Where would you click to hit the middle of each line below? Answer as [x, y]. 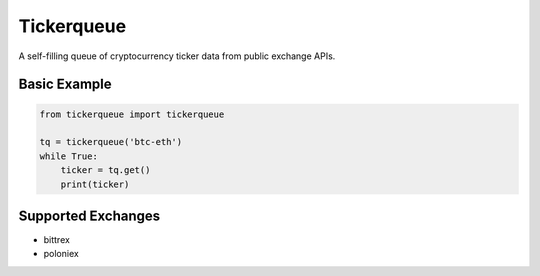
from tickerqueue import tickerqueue [132, 114]
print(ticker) [95, 184]
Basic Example [65, 84]
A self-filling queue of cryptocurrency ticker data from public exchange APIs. [177, 56]
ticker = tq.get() [105, 170]
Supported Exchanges [89, 215]
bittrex [56, 239]
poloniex [61, 254]
